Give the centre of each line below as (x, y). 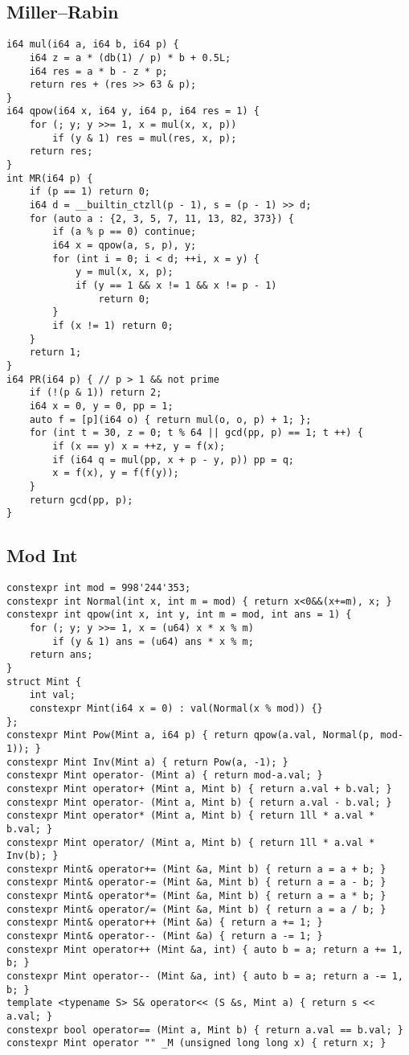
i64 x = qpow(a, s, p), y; (125, 246)
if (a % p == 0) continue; (125, 232)
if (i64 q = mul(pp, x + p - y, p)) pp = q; (173, 460)
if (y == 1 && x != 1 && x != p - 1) (176, 286)
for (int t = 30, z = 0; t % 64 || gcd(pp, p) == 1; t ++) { (196, 433)
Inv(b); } (33, 856)
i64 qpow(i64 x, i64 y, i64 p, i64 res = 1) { (133, 111)
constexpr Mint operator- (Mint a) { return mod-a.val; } (165, 776)
